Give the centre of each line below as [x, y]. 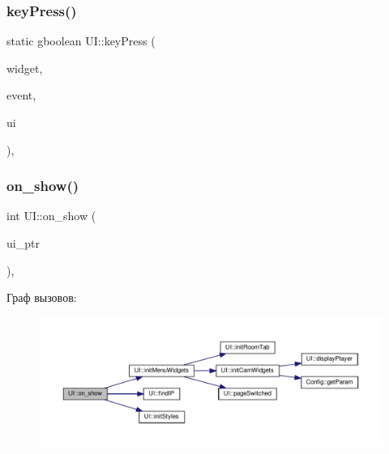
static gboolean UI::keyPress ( [81, 41]
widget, [25, 68]
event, [21, 95]
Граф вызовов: [42, 297]
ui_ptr [23, 243]
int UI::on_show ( [51, 216]
